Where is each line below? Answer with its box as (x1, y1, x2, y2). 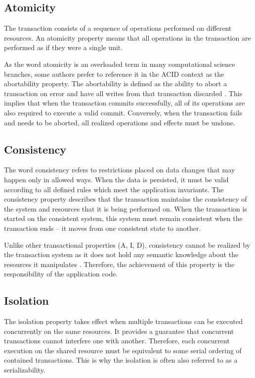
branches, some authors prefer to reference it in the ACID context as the (4, 68, 224, 79)
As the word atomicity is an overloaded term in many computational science (4, 58, 235, 69)
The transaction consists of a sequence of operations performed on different (4, 23, 232, 33)
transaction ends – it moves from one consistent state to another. (4, 222, 201, 233)
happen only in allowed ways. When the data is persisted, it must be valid (4, 174, 229, 184)
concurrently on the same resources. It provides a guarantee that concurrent (4, 325, 234, 336)
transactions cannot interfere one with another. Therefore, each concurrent (4, 335, 230, 346)
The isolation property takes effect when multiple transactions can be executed (4, 316, 243, 326)
